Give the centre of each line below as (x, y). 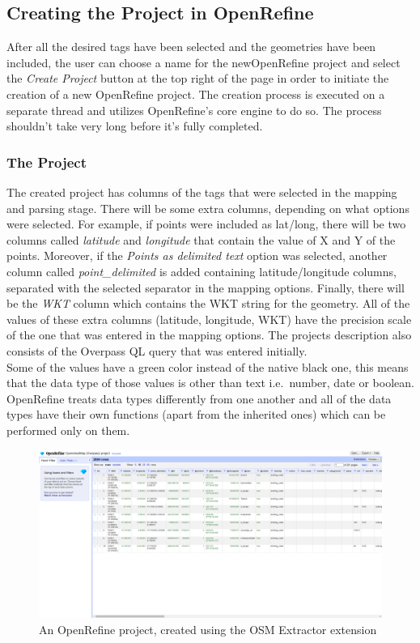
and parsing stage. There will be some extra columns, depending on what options (208, 208)
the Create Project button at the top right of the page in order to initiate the (198, 78)
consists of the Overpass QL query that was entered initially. (157, 350)
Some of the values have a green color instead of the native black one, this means (208, 366)
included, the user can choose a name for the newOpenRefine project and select (204, 62)
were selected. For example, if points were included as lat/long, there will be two (206, 224)
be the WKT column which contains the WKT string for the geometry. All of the (208, 303)
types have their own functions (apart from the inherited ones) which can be (196, 414)
